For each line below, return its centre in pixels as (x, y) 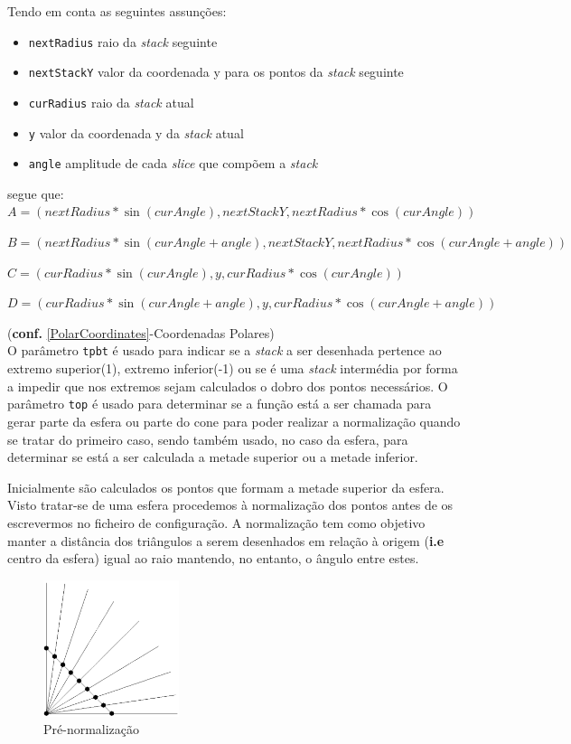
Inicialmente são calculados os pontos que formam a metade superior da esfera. (226, 487)
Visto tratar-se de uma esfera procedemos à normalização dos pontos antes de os (230, 505)
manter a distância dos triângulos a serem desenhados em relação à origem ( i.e (226, 540)
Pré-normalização (92, 729)
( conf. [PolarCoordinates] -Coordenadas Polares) (141, 332)
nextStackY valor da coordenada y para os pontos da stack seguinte (216, 72)
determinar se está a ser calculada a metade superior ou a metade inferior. (213, 457)
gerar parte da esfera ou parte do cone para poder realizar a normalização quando (234, 421)
